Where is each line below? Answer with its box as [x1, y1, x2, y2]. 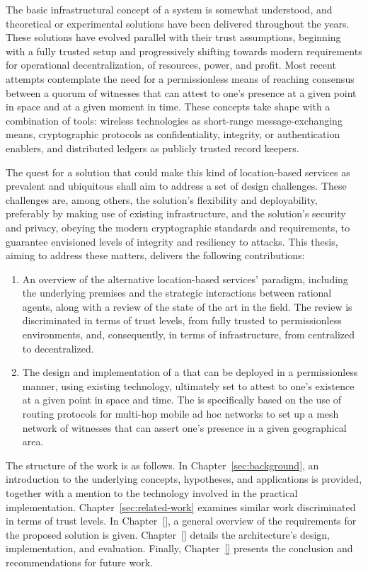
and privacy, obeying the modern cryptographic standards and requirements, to [6, 219, 350, 234]
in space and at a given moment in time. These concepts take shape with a [6, 99, 330, 114]
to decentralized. [22, 341, 94, 355]
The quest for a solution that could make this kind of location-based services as [6, 164, 350, 179]
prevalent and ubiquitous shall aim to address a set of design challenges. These [6, 178, 347, 193]
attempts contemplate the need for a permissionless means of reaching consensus [6, 71, 355, 86]
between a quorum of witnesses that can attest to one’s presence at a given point [6, 85, 357, 100]
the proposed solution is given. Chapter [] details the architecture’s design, [6, 527, 330, 542]
